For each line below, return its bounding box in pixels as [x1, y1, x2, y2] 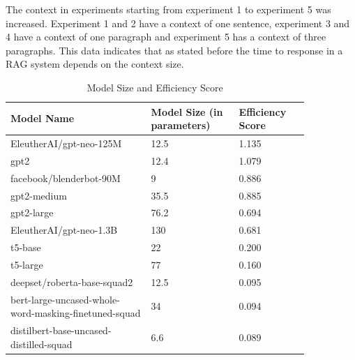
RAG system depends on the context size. [6, 57, 184, 71]
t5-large [10, 257, 43, 271]
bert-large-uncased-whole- [10, 292, 120, 306]
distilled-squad [10, 336, 73, 351]
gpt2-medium [10, 188, 67, 202]
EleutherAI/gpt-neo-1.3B [10, 223, 118, 237]
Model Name [10, 111, 75, 126]
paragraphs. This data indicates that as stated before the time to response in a [6, 43, 343, 57]
